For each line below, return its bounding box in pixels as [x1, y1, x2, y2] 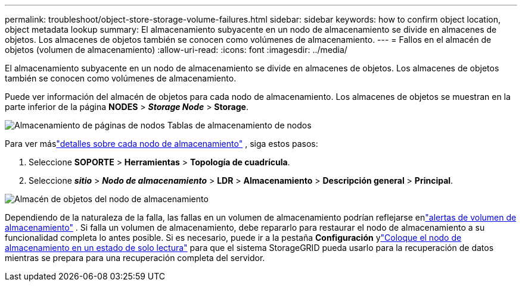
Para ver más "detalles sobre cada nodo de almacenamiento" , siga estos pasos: [5, 139, 318, 149]
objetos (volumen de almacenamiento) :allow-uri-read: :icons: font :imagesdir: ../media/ [5, 45, 347, 55]
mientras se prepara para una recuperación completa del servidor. [5, 253, 265, 263]
